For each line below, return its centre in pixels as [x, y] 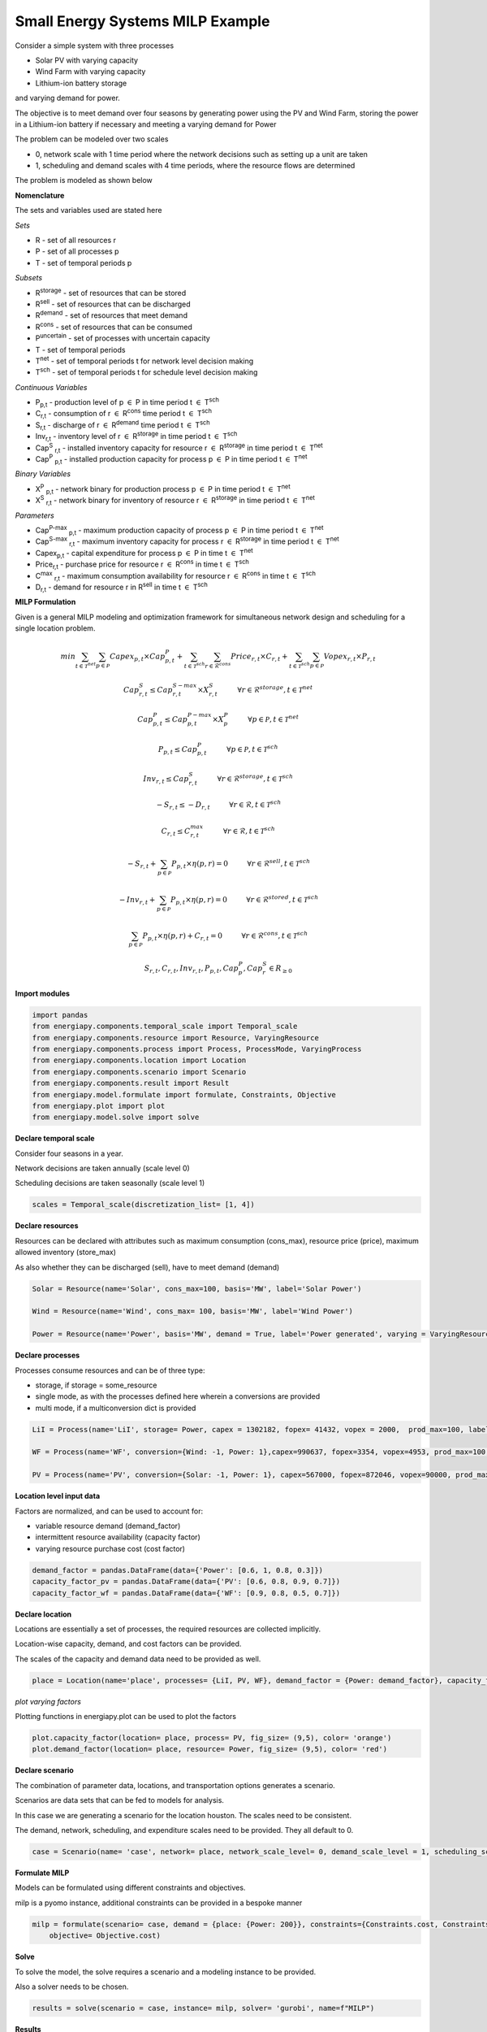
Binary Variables [43, 474]
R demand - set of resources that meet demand [112, 315]
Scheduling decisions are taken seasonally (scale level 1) [110, 1183]
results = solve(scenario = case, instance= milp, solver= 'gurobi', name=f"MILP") [203, 2008]
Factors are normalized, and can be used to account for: [109, 1511]
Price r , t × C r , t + [259, 657]
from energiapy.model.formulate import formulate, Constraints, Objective [184, 1094]
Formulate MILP [42, 1873]
